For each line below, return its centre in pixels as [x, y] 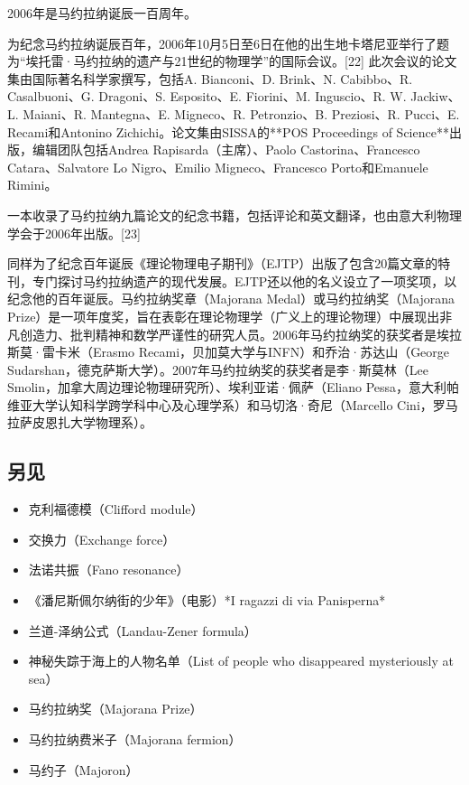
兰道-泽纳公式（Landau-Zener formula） [143, 630]
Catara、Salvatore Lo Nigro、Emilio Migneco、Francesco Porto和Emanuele [218, 167]
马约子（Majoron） [83, 769]
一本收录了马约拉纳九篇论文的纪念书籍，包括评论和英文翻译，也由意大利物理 [234, 215]
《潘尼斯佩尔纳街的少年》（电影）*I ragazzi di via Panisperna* [207, 600]
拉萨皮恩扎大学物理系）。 [80, 422]
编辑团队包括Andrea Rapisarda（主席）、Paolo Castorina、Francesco [226, 150]
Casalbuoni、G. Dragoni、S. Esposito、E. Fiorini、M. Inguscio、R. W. [207, 96]
